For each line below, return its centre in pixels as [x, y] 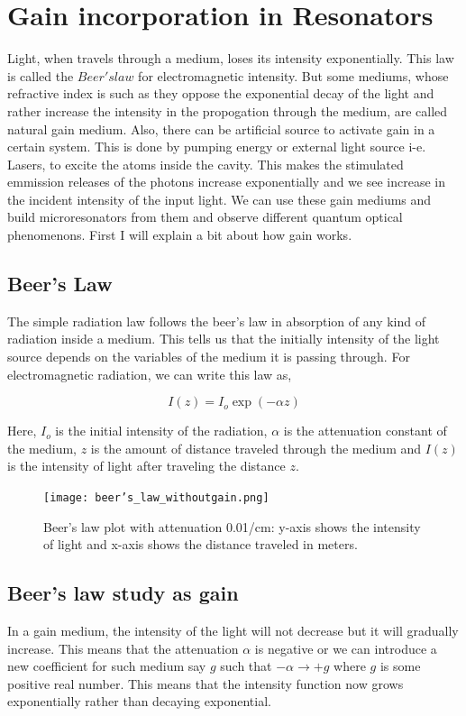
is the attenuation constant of [365, 431]
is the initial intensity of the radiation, [161, 431]
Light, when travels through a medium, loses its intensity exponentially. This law [231, 58]
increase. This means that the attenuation [123, 648]
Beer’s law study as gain [123, 593]
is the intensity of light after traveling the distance [146, 466]
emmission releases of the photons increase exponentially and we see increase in [226, 182]
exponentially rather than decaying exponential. [139, 701]
